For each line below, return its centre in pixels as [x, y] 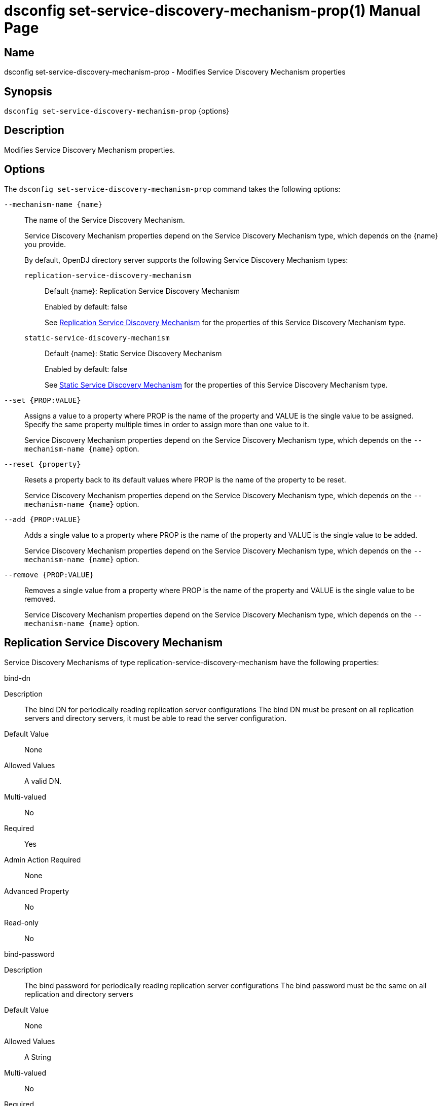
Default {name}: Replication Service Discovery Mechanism [142, 291]
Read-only [21, 922]
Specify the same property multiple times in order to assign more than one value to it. [167, 424]
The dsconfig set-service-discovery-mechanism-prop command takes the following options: [172, 189]
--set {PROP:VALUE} [43, 400]
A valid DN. [43, 781]
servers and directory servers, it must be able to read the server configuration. [156, 718]
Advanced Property [37, 891]
